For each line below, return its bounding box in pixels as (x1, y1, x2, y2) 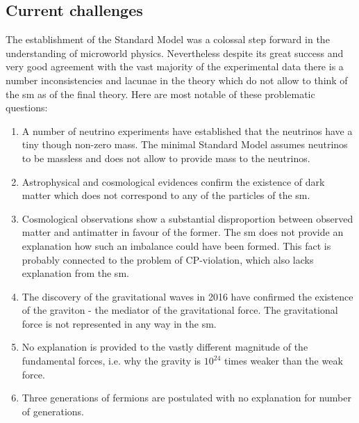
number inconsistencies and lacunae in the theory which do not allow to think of (6, 72, 348, 87)
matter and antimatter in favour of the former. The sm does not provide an (22, 225, 344, 239)
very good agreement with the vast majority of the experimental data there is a (6, 59, 344, 74)
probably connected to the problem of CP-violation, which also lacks (22, 252, 314, 266)
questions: (6, 100, 48, 115)
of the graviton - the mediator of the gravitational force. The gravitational (22, 303, 338, 317)
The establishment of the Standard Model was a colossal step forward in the (6, 32, 330, 47)
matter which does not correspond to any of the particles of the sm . (22, 188, 310, 202)
